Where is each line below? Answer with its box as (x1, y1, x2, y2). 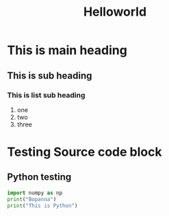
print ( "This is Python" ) (7, 202, 78, 209)
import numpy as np (7, 189, 63, 196)
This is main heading (7, 42, 128, 58)
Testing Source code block (7, 144, 162, 160)
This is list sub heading (7, 90, 86, 100)
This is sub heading (7, 70, 92, 81)
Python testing (7, 172, 72, 183)
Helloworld (83, 4, 147, 20)
